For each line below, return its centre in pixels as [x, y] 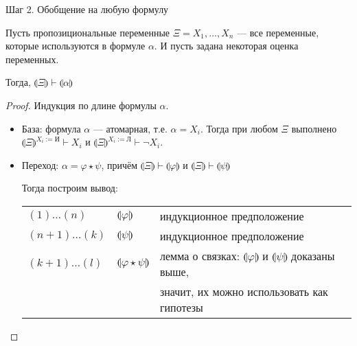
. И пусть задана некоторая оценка [226, 46]
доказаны [313, 255]
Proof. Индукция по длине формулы [81, 105]
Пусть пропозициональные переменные [88, 32]
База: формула [51, 128]
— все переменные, [278, 32]
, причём [119, 164]
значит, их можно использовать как [244, 291]
